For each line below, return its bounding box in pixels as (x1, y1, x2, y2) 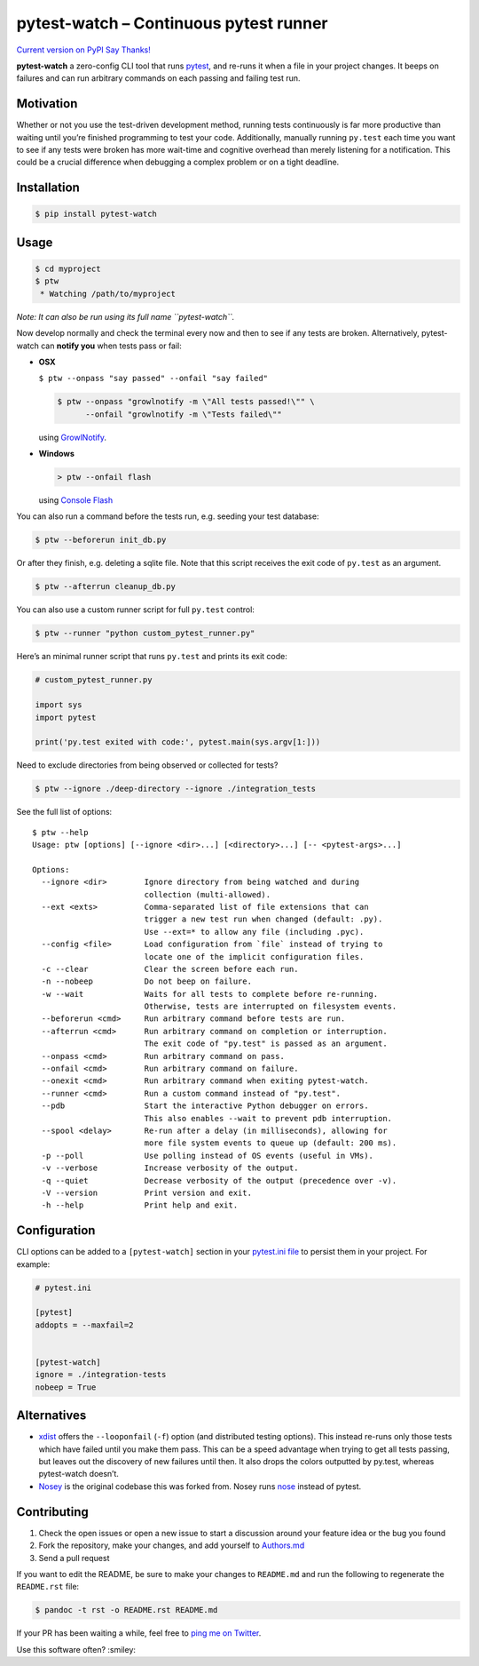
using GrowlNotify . (38, 432, 106, 442)
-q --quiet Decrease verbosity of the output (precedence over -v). (41, 1176, 397, 1185)
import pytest (35, 712, 97, 722)
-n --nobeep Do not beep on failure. (41, 976, 253, 986)
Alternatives (16, 1408, 87, 1423)
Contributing (16, 1504, 89, 1519)
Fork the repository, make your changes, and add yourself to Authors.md (38, 1540, 305, 1550)
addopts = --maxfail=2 (35, 1319, 134, 1330)
